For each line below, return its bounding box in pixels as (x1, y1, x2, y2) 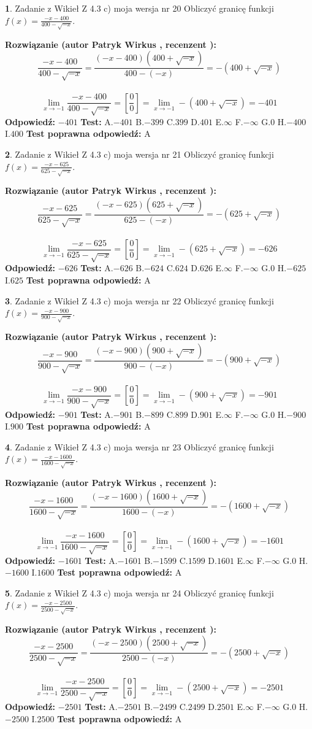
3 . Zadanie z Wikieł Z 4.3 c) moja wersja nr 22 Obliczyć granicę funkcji (5, 294, 274, 307)
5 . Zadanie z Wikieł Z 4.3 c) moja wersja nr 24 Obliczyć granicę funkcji (5, 586, 274, 599)
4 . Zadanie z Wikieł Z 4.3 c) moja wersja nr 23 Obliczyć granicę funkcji (5, 440, 274, 453)
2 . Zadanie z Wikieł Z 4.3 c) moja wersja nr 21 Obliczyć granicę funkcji (5, 148, 274, 161)
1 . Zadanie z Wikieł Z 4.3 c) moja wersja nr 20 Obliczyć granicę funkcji (5, 2, 274, 14)
